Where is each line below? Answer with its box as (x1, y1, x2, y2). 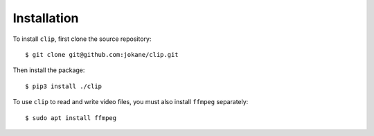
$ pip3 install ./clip (25, 82, 103, 90)
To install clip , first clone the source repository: (12, 35, 152, 43)
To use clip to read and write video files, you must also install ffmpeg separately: (12, 98, 249, 106)
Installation (12, 10, 79, 26)
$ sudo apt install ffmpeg (25, 114, 117, 121)
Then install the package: (12, 66, 85, 74)
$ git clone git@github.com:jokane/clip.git (25, 51, 179, 58)
